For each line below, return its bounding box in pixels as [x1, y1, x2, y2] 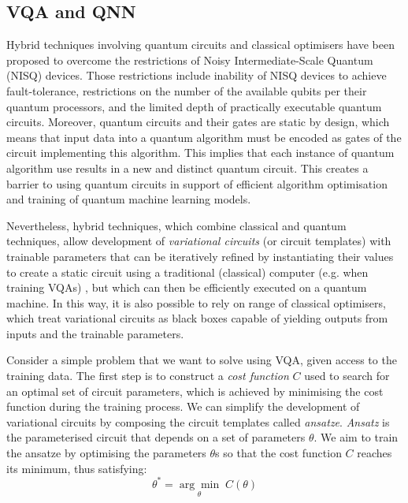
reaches [357, 445, 392, 461]
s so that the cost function [215, 445, 342, 461]
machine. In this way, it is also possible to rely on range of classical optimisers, [6, 294, 386, 311]
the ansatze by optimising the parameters [6, 445, 206, 461]
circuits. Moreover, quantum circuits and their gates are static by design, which [6, 114, 390, 130]
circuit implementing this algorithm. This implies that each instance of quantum [6, 144, 395, 161]
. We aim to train [313, 429, 399, 445]
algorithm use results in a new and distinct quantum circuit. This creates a [6, 159, 369, 176]
